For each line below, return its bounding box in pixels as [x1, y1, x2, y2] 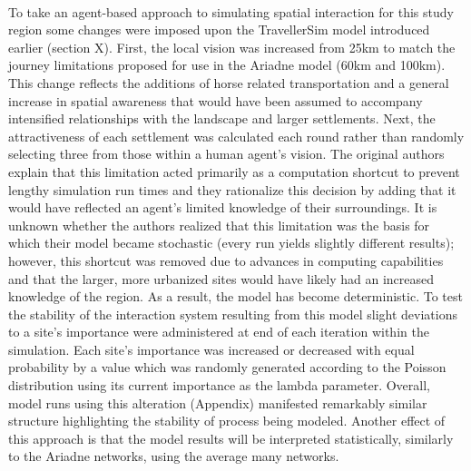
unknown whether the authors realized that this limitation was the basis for [8, 215, 430, 234]
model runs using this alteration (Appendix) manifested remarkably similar [8, 393, 427, 412]
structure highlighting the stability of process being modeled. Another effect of [8, 411, 446, 430]
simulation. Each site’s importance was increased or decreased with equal [8, 339, 415, 358]
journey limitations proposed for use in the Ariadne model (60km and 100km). [8, 55, 446, 74]
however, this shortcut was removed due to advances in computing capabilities [8, 250, 444, 270]
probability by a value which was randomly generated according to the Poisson [8, 358, 446, 377]
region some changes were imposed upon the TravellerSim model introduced [8, 20, 430, 39]
